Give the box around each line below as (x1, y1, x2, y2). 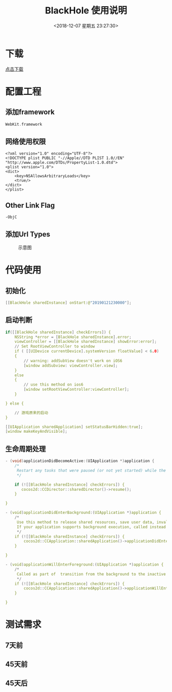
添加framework (5, 108, 55, 117)
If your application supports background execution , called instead (16, 524, 166, 529)
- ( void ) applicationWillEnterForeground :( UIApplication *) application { (5, 562, 164, 567)
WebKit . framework (5, 122, 42, 127)
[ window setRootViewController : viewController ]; (24, 387, 130, 392)
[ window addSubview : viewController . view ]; (24, 363, 118, 368)
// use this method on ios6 (24, 382, 83, 388)
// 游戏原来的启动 (14, 410, 49, 415)
